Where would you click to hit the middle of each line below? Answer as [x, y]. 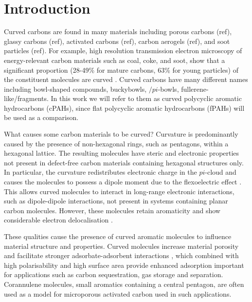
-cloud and [221, 172]
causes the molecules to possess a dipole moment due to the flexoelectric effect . [123, 182]
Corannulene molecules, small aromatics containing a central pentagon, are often [124, 284]
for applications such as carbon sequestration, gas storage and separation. [114, 274]
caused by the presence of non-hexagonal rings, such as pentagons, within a [116, 143]
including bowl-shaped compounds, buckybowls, [75, 89]
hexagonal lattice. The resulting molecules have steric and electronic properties [122, 153]
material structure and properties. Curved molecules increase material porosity [121, 246]
